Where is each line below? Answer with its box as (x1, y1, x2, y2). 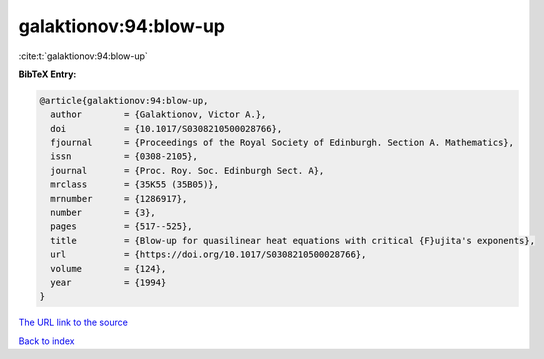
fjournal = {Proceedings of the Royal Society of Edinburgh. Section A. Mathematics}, (50, 137, 515, 149)
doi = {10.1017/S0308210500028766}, (50, 123, 283, 134)
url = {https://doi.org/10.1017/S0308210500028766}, (50, 249, 367, 260)
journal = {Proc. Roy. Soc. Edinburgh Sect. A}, (50, 165, 325, 176)
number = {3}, (50, 207, 157, 219)
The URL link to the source (18, 316, 129, 329)
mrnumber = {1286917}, (50, 193, 188, 204)
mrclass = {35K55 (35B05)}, (50, 179, 220, 190)
